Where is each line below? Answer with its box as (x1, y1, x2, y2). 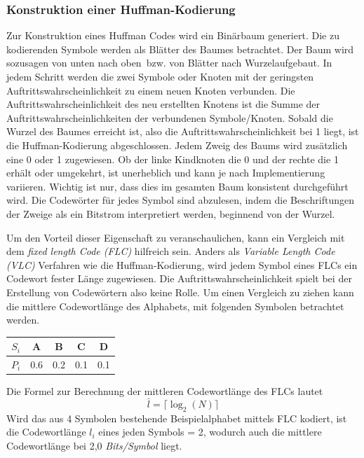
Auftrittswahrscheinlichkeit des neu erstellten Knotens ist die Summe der (6, 97, 321, 111)
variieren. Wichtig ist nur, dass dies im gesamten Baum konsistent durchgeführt (6, 179, 349, 193)
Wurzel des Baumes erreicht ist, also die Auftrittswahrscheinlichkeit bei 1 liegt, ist (6, 124, 359, 139)
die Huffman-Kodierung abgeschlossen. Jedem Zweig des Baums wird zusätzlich (6, 137, 348, 152)
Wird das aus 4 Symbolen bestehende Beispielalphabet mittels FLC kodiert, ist (6, 410, 347, 425)
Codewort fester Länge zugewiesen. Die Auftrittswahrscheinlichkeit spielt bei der (6, 271, 352, 286)
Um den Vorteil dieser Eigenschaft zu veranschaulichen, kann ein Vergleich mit (6, 230, 345, 244)
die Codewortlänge (6, 424, 86, 439)
